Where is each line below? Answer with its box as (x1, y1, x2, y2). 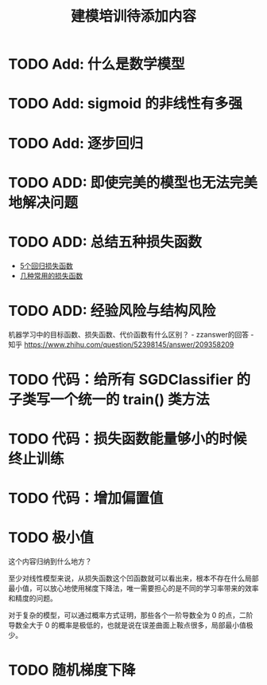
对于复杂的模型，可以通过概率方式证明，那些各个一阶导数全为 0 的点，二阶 (8, 611, 253, 620)
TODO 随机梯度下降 (8, 661, 136, 679)
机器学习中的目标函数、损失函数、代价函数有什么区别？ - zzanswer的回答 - (8, 329, 254, 339)
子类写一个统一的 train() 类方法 (8, 390, 210, 408)
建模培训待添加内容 (70, 7, 196, 26)
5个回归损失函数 (19, 261, 74, 270)
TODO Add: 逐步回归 (8, 134, 144, 152)
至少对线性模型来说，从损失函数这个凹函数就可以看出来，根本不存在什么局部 (8, 573, 259, 583)
